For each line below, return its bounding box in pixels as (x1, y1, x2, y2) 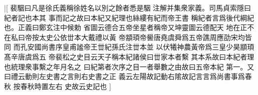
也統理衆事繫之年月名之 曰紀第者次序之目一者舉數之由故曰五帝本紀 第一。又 (4, 61, 254, 71)
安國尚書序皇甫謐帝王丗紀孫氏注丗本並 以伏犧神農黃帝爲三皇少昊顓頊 (27, 41, 254, 52)
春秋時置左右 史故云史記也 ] (20, 80, 111, 91)
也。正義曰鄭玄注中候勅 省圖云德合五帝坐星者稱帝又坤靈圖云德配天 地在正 (4, 22, 247, 32)
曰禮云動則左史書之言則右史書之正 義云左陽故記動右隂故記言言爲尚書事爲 (4, 71, 245, 81)
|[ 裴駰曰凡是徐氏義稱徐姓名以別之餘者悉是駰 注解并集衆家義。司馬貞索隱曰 (4, 2, 251, 12)
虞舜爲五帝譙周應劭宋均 (167, 31, 245, 42)
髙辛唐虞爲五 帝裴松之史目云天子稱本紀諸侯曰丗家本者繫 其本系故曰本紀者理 (4, 51, 254, 61)
